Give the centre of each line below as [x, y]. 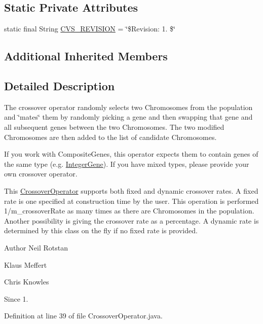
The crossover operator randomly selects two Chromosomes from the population [128, 107]
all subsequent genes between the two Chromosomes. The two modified [114, 127]
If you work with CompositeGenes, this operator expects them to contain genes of [131, 154]
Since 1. [16, 298]
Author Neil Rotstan [36, 247]
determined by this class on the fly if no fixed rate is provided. [101, 230]
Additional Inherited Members [86, 56]
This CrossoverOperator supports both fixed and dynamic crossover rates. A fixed [131, 190]
